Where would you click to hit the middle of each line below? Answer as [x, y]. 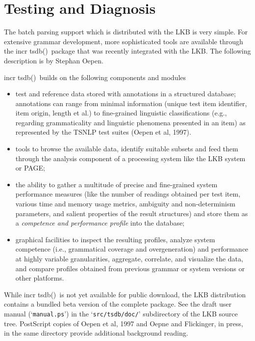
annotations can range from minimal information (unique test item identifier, [131, 103]
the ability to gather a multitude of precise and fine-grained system [116, 184]
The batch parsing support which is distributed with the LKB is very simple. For [126, 32]
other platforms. [40, 278]
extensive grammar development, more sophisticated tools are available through [124, 41]
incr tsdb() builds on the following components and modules [95, 77]
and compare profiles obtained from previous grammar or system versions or [130, 268]
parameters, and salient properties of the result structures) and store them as [132, 213]
